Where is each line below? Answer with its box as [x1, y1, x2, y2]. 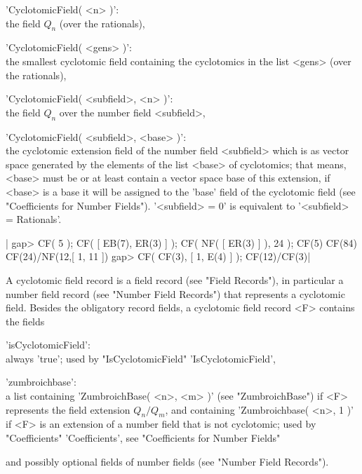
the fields [6, 313, 45, 328]
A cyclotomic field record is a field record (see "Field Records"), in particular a [6, 272, 344, 287]
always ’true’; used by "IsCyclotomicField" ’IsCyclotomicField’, [6, 351, 276, 365]
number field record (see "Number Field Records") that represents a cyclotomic [6, 286, 345, 301]
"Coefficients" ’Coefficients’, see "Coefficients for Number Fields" [6, 431, 281, 445]
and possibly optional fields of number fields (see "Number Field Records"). [6, 454, 329, 468]
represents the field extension [6, 402, 130, 417]
